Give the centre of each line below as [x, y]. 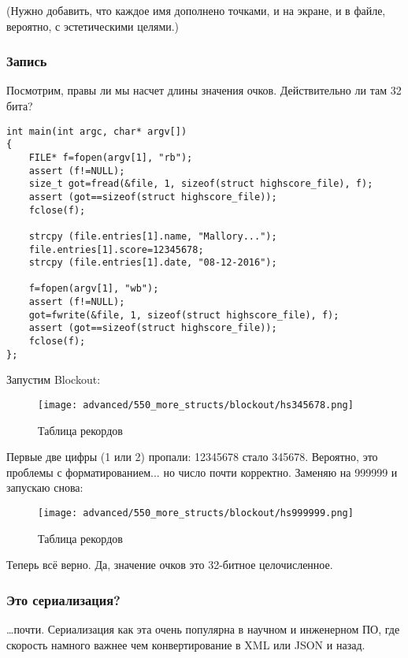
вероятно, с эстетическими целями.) [93, 26]
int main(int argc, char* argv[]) [97, 131]
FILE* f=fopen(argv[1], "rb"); [111, 157]
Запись [27, 61]
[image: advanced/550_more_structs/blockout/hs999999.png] [196, 513]
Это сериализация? [63, 599]
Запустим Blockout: [54, 379]
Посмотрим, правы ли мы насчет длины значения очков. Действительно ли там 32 [204, 90]
